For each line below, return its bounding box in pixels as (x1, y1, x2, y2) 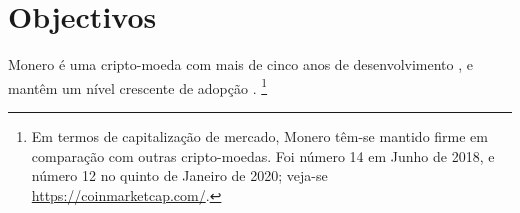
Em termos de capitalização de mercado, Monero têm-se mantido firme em (31, 125, 488, 146)
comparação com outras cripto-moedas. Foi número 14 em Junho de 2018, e (31, 145, 495, 166)
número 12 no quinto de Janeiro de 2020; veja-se (31, 165, 328, 186)
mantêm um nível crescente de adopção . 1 (8, 74, 268, 98)
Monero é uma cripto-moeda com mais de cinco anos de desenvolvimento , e (8, 54, 473, 75)
